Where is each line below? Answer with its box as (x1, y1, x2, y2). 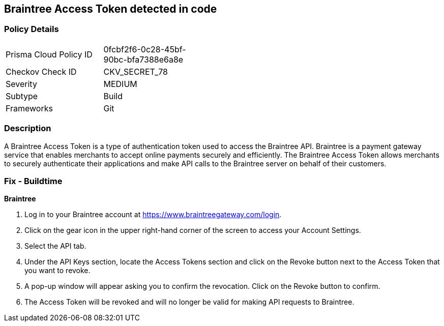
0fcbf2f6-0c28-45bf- (103, 44, 186, 54)
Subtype (6, 91, 38, 101)
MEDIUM (103, 78, 137, 89)
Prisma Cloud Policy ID (6, 49, 93, 60)
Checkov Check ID (6, 66, 77, 77)
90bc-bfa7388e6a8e (103, 54, 184, 65)
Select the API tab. (24, 242, 86, 251)
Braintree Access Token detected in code (4, 3, 217, 15)
